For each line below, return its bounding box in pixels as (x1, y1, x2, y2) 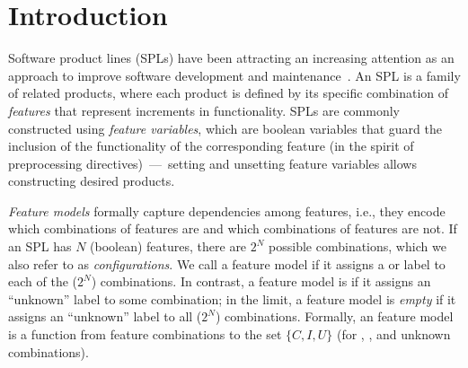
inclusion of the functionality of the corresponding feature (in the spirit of (8, 136, 414, 155)
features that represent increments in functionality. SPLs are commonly (8, 101, 401, 119)
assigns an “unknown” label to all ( (8, 307, 202, 326)
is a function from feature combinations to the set (8, 325, 282, 344)
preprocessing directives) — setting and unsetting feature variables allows (8, 153, 417, 172)
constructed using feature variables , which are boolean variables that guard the (8, 118, 442, 137)
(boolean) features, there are (90, 237, 247, 256)
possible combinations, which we (269, 237, 446, 256)
